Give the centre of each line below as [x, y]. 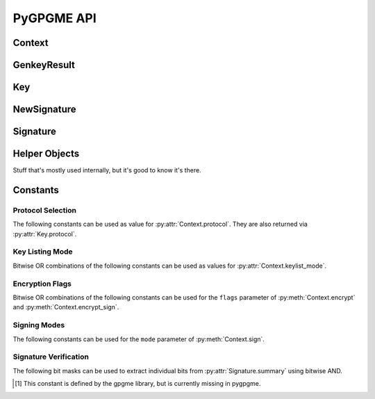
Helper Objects [46, 154]
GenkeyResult [44, 65]
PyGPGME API [55, 18]
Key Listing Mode [43, 252]
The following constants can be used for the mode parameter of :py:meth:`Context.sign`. [139, 339]
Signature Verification [51, 357]
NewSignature [44, 109]
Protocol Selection [44, 210]
